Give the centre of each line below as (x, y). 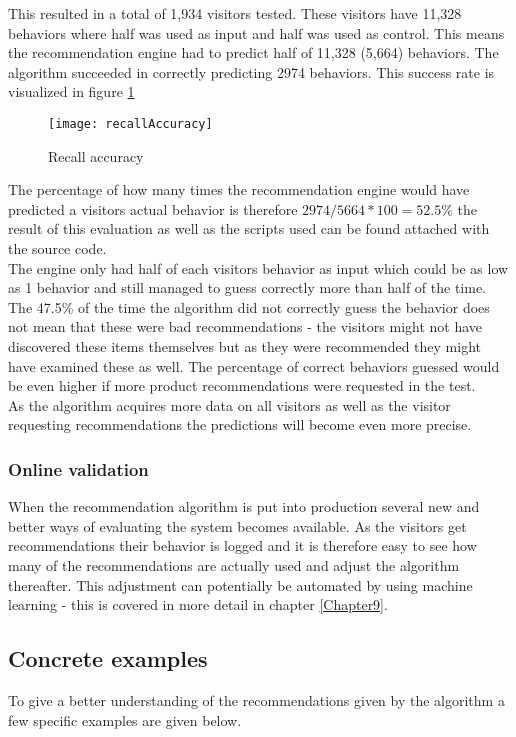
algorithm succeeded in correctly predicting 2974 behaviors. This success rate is (251, 71)
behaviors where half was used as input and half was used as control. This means (256, 32)
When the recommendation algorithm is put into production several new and (244, 506)
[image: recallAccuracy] (130, 123)
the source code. (57, 248)
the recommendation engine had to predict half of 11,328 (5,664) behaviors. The (253, 52)
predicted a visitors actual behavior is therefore (153, 208)
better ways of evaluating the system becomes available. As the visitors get (237, 525)
